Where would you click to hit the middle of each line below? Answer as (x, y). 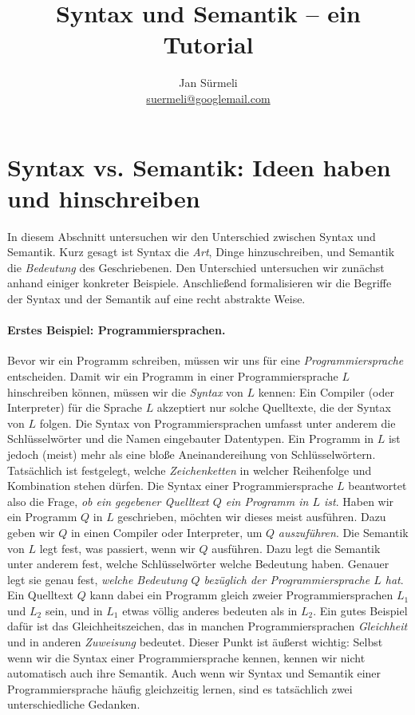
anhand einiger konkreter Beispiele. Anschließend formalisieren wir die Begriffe (200, 283)
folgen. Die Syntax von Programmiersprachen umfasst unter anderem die (217, 423)
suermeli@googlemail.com (208, 98)
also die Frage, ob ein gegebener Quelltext (108, 501)
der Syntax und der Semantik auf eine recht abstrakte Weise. (156, 298)
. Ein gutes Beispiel (360, 610)
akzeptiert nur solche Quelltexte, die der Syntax (274, 407)
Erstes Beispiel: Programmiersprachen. (117, 330)
